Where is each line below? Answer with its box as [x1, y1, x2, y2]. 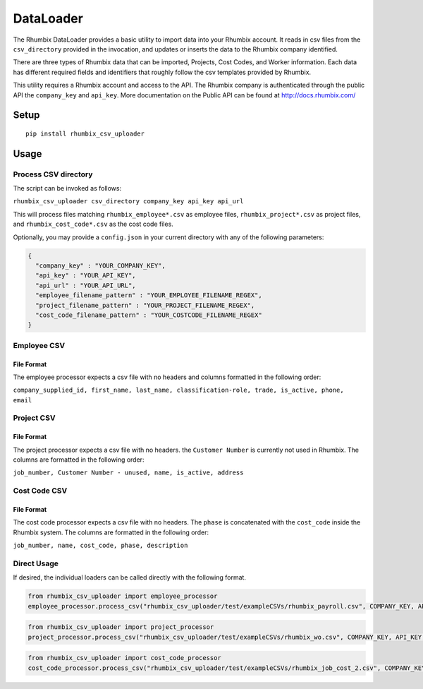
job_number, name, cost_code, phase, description [13, 541, 188, 550]
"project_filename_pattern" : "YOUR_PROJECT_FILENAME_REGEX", [35, 301, 255, 309]
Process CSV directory [13, 169, 93, 179]
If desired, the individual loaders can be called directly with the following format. [13, 573, 247, 582]
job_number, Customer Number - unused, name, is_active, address [13, 469, 244, 477]
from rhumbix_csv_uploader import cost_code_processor [27, 654, 221, 662]
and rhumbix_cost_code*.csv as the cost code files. [13, 220, 174, 229]
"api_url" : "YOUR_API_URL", [35, 281, 137, 289]
